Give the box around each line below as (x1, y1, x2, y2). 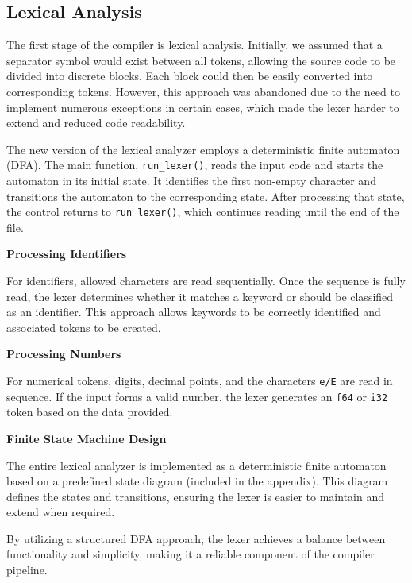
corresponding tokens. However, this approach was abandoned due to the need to (6, 83, 400, 99)
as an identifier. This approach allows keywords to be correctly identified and (6, 303, 381, 320)
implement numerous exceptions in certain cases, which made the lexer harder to (6, 98, 399, 115)
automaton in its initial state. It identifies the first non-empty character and (6, 172, 376, 189)
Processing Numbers (6, 346, 121, 362)
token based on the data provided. (6, 403, 173, 420)
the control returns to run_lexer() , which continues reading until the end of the (6, 203, 399, 220)
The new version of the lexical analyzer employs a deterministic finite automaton (6, 141, 400, 157)
